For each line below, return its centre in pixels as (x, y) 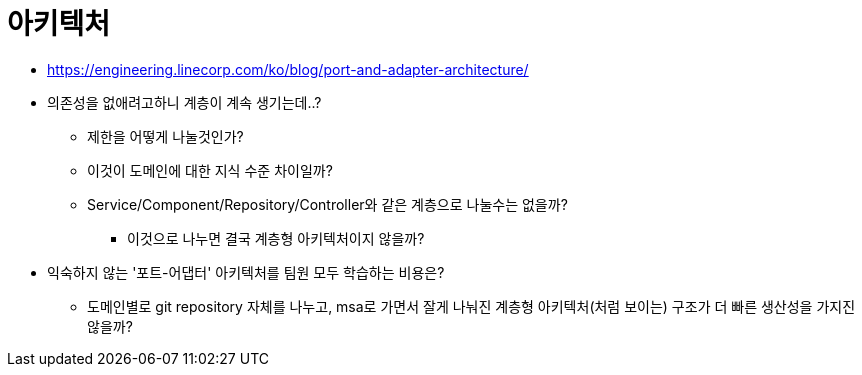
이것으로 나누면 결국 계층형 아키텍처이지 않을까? (276, 238)
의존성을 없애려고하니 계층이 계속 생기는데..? (184, 102)
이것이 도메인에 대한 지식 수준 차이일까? (210, 170)
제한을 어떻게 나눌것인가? (165, 136)
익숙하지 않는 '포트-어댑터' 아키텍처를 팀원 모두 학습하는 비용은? (246, 272)
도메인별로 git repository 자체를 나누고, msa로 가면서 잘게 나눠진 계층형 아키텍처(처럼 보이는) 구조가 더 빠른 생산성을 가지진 (471, 306)
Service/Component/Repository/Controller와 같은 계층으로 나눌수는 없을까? (327, 204)
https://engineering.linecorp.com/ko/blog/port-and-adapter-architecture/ (288, 69)
